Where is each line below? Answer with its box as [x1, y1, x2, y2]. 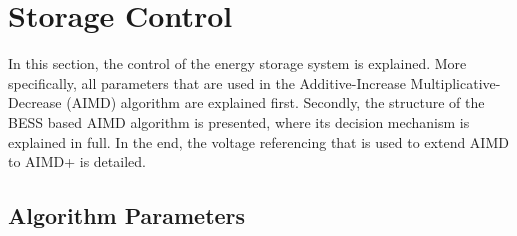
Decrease [8, 92, 62, 113]
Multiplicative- [410, 72, 501, 93]
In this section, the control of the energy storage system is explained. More [8, 53, 467, 74]
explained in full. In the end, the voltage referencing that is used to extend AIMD [8, 131, 509, 152]
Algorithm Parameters [8, 200, 246, 231]
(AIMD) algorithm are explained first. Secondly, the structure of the [66, 92, 485, 113]
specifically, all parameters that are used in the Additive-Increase [8, 72, 406, 93]
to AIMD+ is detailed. [8, 151, 146, 172]
